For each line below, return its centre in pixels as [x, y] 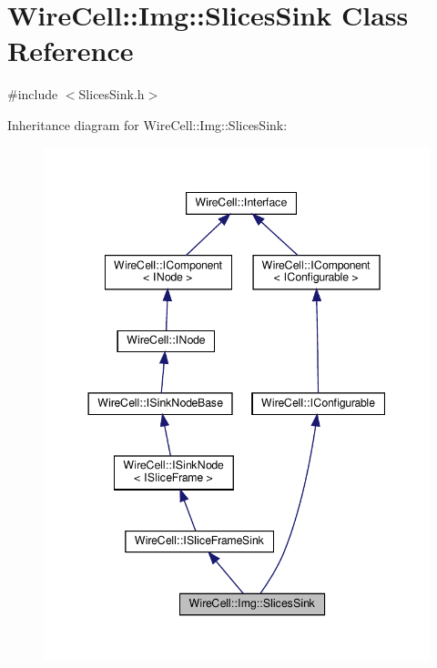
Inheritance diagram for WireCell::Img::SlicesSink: [147, 124]
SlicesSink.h [112, 94]
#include [33, 94]
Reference [71, 51]
